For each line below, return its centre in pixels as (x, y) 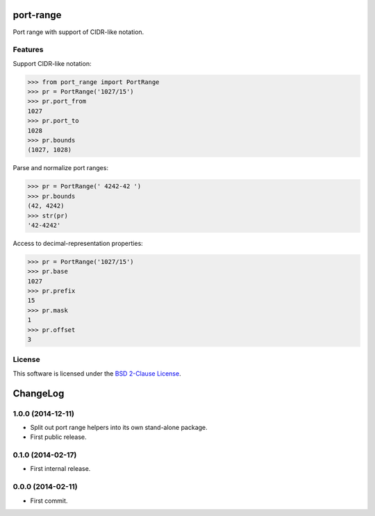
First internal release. (60, 469)
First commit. (49, 501)
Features (28, 50)
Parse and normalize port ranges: (61, 168)
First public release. (58, 437)
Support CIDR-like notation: (52, 63)
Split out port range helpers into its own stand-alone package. (119, 427)
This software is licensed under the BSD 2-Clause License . (97, 373)
